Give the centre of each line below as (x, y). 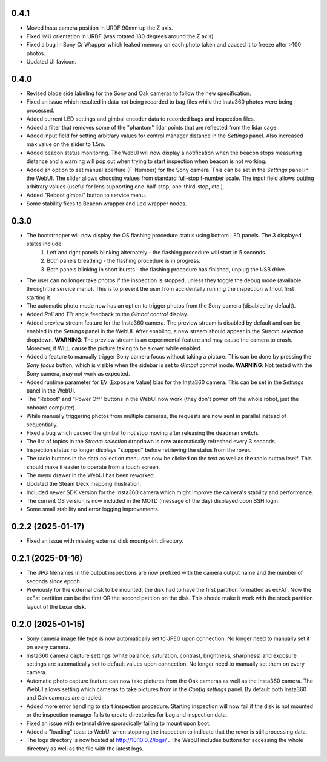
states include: (45, 244)
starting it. (39, 297)
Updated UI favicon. (51, 62)
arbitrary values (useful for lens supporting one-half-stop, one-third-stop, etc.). (125, 187)
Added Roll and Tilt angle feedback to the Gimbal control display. (107, 314)
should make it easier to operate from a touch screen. (93, 467)
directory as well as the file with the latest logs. (85, 749)
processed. (40, 110)
